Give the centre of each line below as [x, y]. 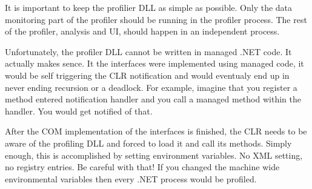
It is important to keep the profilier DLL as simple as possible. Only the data [149, 7]
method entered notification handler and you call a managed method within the [153, 99]
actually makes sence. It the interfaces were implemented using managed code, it [154, 63]
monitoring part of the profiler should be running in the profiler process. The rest [156, 19]
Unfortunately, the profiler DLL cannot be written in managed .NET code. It [148, 51]
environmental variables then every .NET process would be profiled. [131, 178]
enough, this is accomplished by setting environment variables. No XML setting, [154, 155]
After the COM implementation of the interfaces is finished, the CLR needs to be [156, 131]
